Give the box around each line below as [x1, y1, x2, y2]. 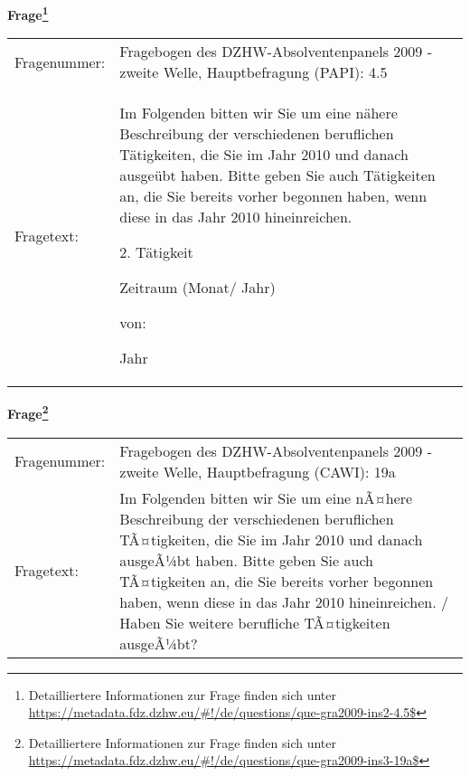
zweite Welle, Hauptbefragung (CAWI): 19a [119, 460, 396, 482]
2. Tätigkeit [119, 241, 193, 263]
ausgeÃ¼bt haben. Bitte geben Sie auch [119, 549, 373, 571]
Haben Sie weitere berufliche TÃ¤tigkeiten [119, 611, 390, 633]
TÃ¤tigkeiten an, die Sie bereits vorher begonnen [119, 570, 434, 591]
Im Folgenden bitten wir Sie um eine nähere [119, 102, 398, 124]
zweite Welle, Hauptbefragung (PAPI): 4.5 [119, 62, 388, 83]
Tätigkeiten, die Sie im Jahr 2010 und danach [119, 144, 409, 166]
